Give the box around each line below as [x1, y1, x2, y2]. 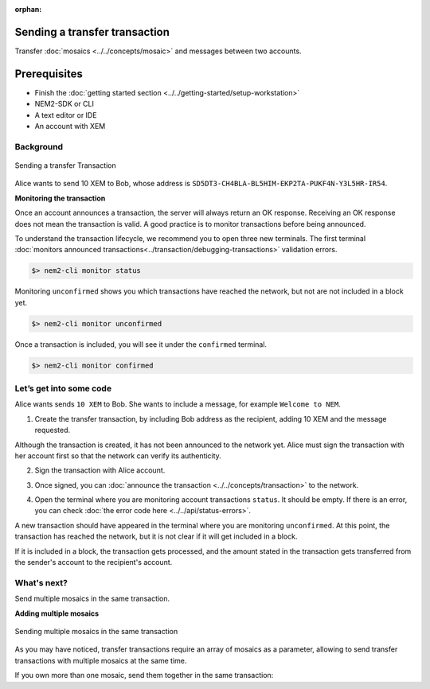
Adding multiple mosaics [14, 609, 100, 618]
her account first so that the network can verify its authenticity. [14, 450, 222, 461]
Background [14, 141, 64, 152]
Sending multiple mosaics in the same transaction [14, 626, 178, 636]
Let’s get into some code [14, 383, 111, 394]
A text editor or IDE [34, 110, 97, 119]
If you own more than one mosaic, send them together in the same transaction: [14, 671, 274, 680]
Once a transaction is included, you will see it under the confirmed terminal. [14, 339, 267, 349]
